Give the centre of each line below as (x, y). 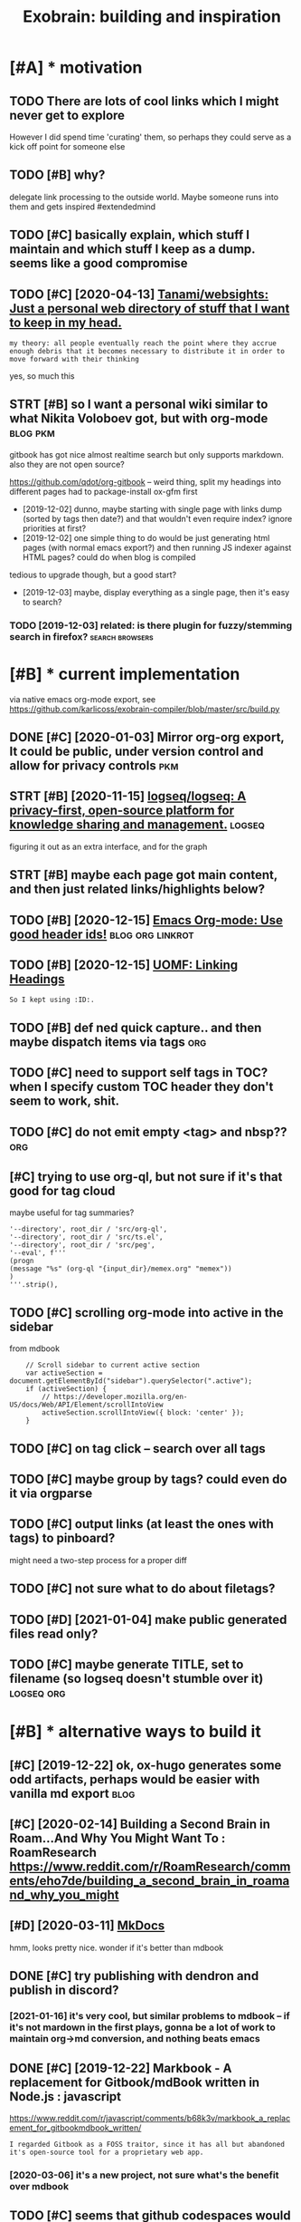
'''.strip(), (34, 1285)
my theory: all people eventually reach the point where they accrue (143, 343)
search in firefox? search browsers (81, 636)
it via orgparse (51, 1494)
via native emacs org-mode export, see (83, 699)
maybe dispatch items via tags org (108, 1042)
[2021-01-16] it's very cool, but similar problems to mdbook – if (150, 2016)
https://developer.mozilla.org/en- (121, 1397)
